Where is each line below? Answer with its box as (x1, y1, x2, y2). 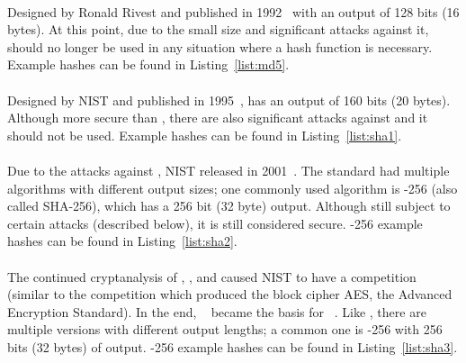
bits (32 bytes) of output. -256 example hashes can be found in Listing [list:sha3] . (7, 337, 458, 356)
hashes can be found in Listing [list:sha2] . (7, 231, 237, 250)
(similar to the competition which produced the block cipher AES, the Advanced (7, 285, 453, 304)
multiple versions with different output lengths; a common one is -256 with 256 (7, 320, 443, 339)
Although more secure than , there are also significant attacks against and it (7, 108, 428, 127)
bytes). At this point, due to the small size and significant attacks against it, (7, 20, 429, 39)
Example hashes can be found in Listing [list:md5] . (7, 55, 290, 74)
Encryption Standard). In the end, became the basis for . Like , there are (7, 302, 426, 321)
